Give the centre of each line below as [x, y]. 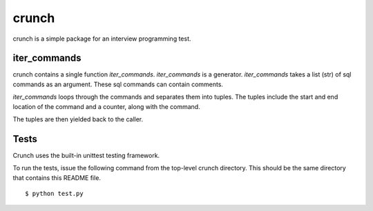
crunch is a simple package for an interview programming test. [102, 39]
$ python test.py [54, 194]
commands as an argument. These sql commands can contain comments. [118, 84]
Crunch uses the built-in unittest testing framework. [86, 155]
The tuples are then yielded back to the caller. [78, 119]
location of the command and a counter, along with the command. [106, 106]
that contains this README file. [57, 178]
